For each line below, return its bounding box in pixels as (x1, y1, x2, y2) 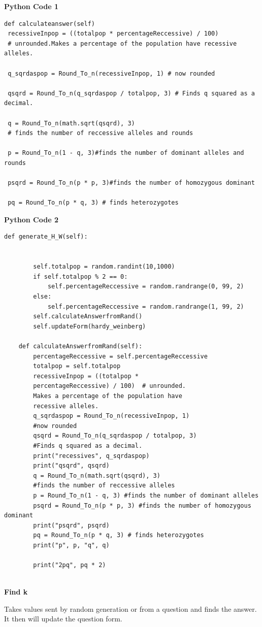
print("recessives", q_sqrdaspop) (33, 452, 150, 459)
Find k (4, 586, 28, 597)
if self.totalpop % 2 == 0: (33, 273, 128, 280)
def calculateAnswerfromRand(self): (18, 343, 143, 350)
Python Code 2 (4, 214, 58, 224)
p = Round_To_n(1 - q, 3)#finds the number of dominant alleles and (8, 149, 244, 157)
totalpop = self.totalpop (33, 362, 121, 370)
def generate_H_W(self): (4, 233, 88, 241)
